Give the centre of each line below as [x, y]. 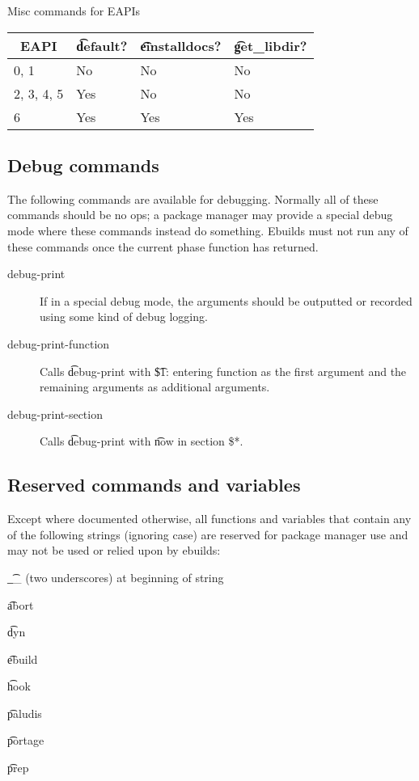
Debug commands [83, 165]
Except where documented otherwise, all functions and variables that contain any [209, 519]
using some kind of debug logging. [124, 317]
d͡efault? [102, 45]
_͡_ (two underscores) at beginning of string [116, 577]
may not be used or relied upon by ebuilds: [114, 550]
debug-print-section [55, 414]
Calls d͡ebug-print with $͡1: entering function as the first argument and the [223, 371]
